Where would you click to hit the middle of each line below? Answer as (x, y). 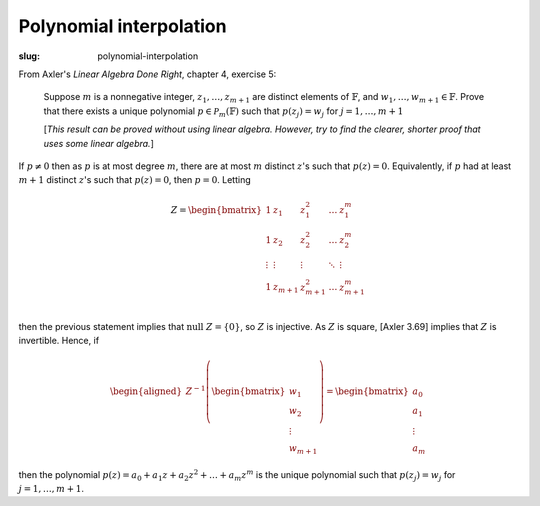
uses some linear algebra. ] (99, 143)
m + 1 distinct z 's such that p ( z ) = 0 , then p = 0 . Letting (135, 180)
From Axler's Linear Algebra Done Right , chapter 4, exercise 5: (147, 74)
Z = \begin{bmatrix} (216, 210)
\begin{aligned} (146, 391)
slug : (29, 56)
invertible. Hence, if (59, 341)
